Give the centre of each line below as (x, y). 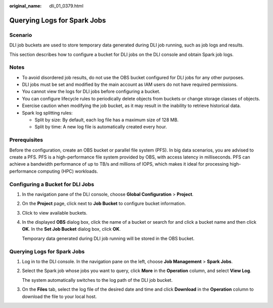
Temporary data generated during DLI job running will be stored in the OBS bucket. (108, 238)
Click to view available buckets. (55, 213)
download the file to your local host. (59, 296)
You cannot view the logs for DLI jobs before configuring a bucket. (91, 91)
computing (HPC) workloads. (68, 171)
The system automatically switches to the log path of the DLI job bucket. (97, 280)
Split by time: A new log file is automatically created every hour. (101, 127)
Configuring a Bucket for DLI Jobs (52, 184)
